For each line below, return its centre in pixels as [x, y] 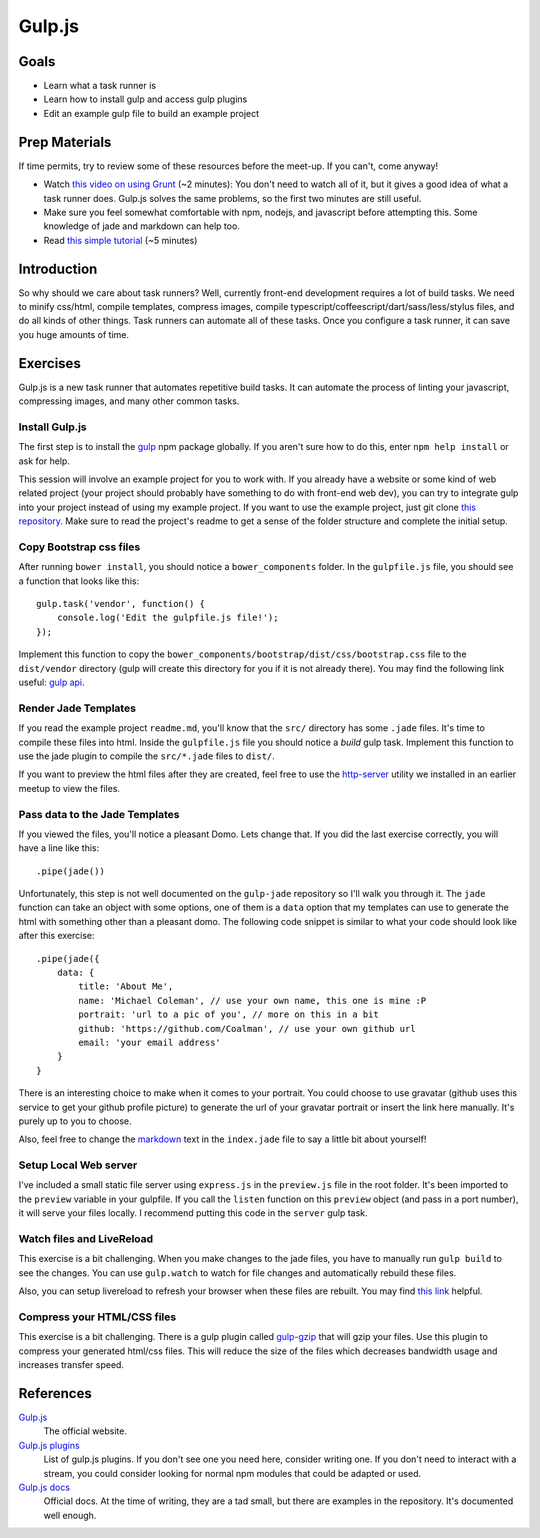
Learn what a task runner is [100, 86]
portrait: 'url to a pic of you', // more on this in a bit [228, 1014]
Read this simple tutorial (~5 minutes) [120, 240]
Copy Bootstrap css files [79, 547]
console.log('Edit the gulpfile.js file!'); [167, 618]
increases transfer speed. [71, 1365]
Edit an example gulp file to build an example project [151, 113]
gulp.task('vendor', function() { [120, 604]
